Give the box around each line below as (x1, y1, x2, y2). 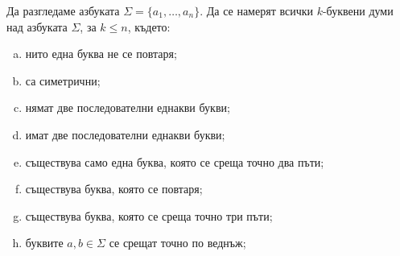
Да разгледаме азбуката (6, 2, 120, 19)
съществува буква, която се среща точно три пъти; (25, 207, 273, 224)
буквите (25, 234, 64, 251)
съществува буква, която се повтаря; (25, 180, 203, 197)
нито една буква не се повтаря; (25, 45, 177, 62)
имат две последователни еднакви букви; (25, 126, 225, 142)
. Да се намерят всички (200, 2, 313, 19)
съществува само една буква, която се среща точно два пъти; (25, 153, 324, 170)
